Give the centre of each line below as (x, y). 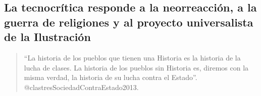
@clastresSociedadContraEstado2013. (81, 87)
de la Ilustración (47, 37)
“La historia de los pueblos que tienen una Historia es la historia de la (132, 57)
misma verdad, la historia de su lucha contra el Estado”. (111, 77)
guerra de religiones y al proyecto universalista (129, 22)
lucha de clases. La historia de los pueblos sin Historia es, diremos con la (136, 67)
